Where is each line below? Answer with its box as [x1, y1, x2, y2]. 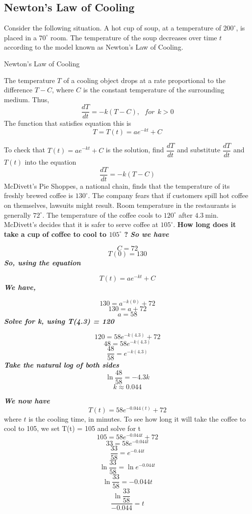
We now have [4, 396, 50, 405]
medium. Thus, [4, 94, 50, 104]
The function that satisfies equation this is [4, 118, 131, 128]
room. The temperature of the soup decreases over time [50, 32, 217, 42]
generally [4, 209, 31, 220]
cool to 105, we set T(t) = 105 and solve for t [4, 423, 141, 433]
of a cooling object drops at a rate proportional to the [63, 75, 226, 85]
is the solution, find [105, 144, 164, 155]
